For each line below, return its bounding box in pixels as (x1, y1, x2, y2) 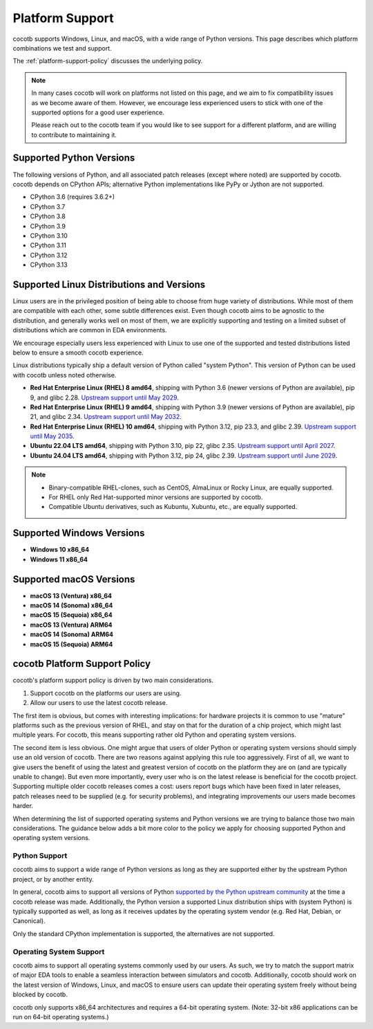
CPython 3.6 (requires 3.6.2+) (30, 193, 115, 201)
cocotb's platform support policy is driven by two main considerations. (12, 676, 214, 685)
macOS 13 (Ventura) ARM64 (30, 620, 113, 629)
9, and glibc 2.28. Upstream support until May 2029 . (30, 393, 180, 402)
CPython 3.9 (30, 222, 66, 230)
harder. (12, 802, 34, 810)
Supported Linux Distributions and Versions (12, 278, 206, 290)
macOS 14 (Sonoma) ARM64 (30, 630, 114, 638)
